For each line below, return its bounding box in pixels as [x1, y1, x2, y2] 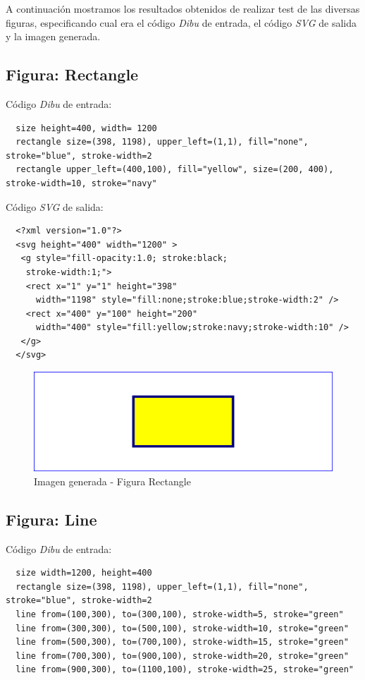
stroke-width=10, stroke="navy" [6, 178, 157, 188]
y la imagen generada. [6, 29, 101, 44]
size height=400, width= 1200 [16, 123, 157, 133]
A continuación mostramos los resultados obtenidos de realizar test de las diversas [6, 1, 360, 16]
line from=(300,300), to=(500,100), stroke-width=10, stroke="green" [16, 623, 349, 633]
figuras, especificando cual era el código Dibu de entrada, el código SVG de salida [6, 15, 357, 30]
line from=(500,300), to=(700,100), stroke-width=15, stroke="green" [16, 637, 349, 648]
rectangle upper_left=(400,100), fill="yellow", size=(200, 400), [16, 164, 334, 175]
